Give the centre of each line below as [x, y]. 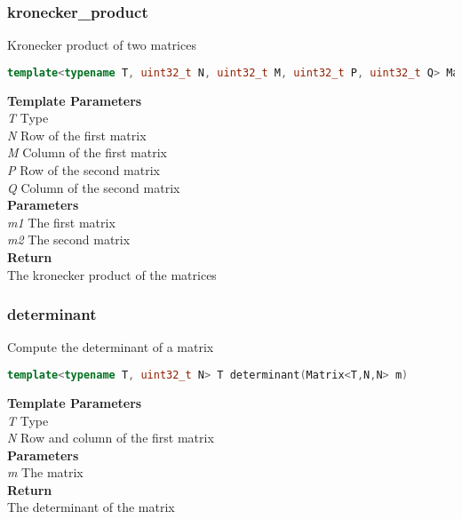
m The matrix [45, 472]
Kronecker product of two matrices [102, 45]
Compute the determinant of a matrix [111, 347]
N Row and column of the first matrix [111, 438]
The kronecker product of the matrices [112, 274]
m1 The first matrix [61, 222]
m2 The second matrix [69, 240]
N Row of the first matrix [77, 135]
